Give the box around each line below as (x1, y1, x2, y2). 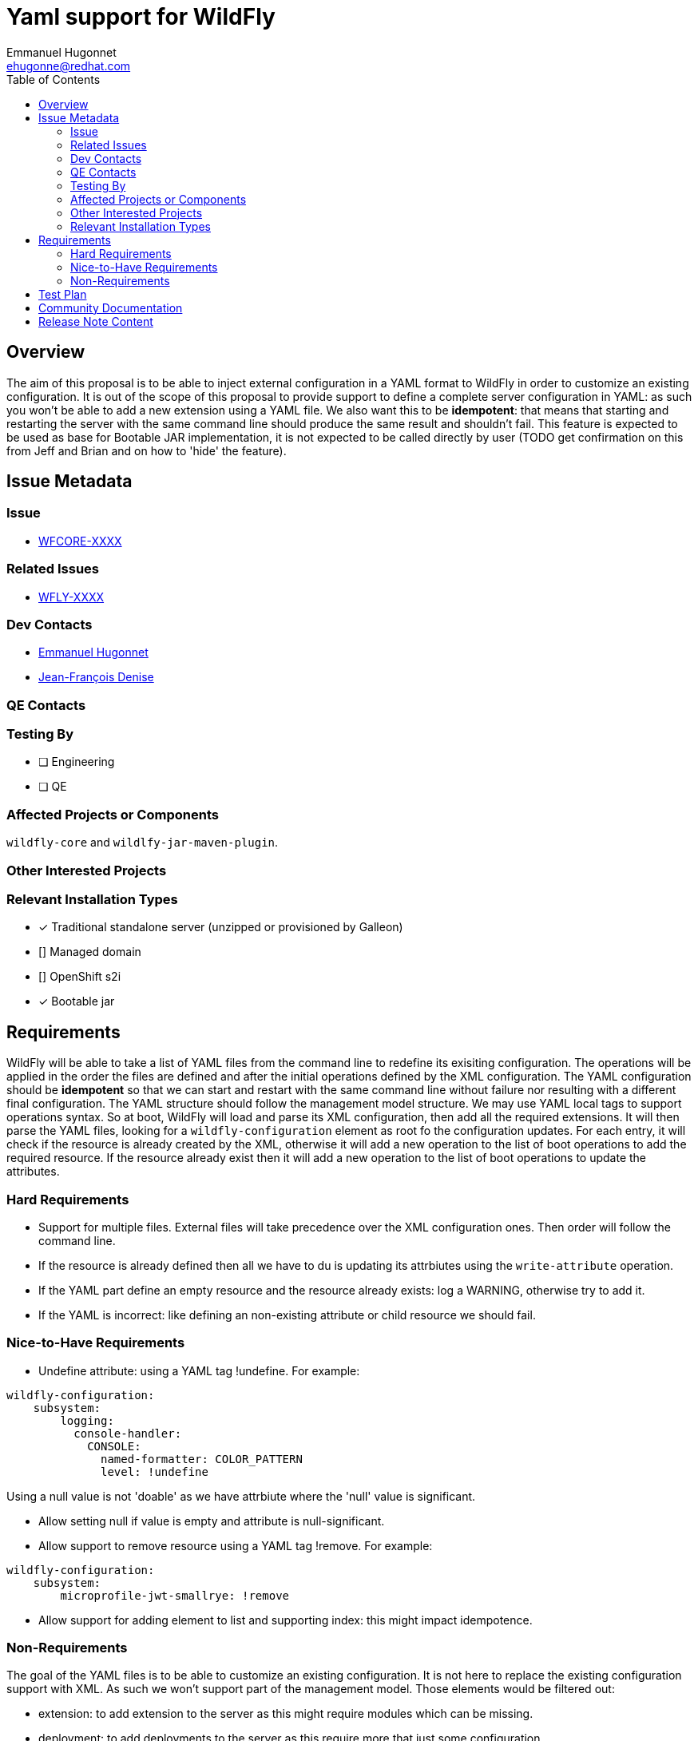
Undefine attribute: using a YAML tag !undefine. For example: (38, 1363, 360, 1378)
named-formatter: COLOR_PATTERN (101, 1452, 303, 1465)
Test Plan (38, 287, 87, 301)
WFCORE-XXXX (38, 533, 122, 548)
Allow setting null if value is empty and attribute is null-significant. (38, 1513, 385, 1528)
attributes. (6, 1164, 60, 1179)
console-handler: (73, 1426, 182, 1440)
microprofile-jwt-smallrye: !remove (60, 1588, 290, 1602)
